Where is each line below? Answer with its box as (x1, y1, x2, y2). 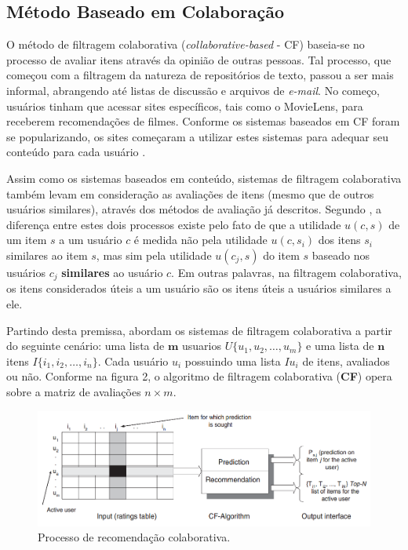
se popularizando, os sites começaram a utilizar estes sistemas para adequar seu (6, 128, 389, 144)
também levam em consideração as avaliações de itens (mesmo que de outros (6, 185, 374, 202)
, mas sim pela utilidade (96, 246, 212, 263)
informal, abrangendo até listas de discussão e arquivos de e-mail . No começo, (6, 82, 381, 98)
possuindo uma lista (184, 352, 281, 369)
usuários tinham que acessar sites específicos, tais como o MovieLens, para (6, 97, 363, 114)
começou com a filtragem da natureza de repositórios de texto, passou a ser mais (6, 67, 394, 83)
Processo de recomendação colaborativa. (38, 529, 231, 545)
